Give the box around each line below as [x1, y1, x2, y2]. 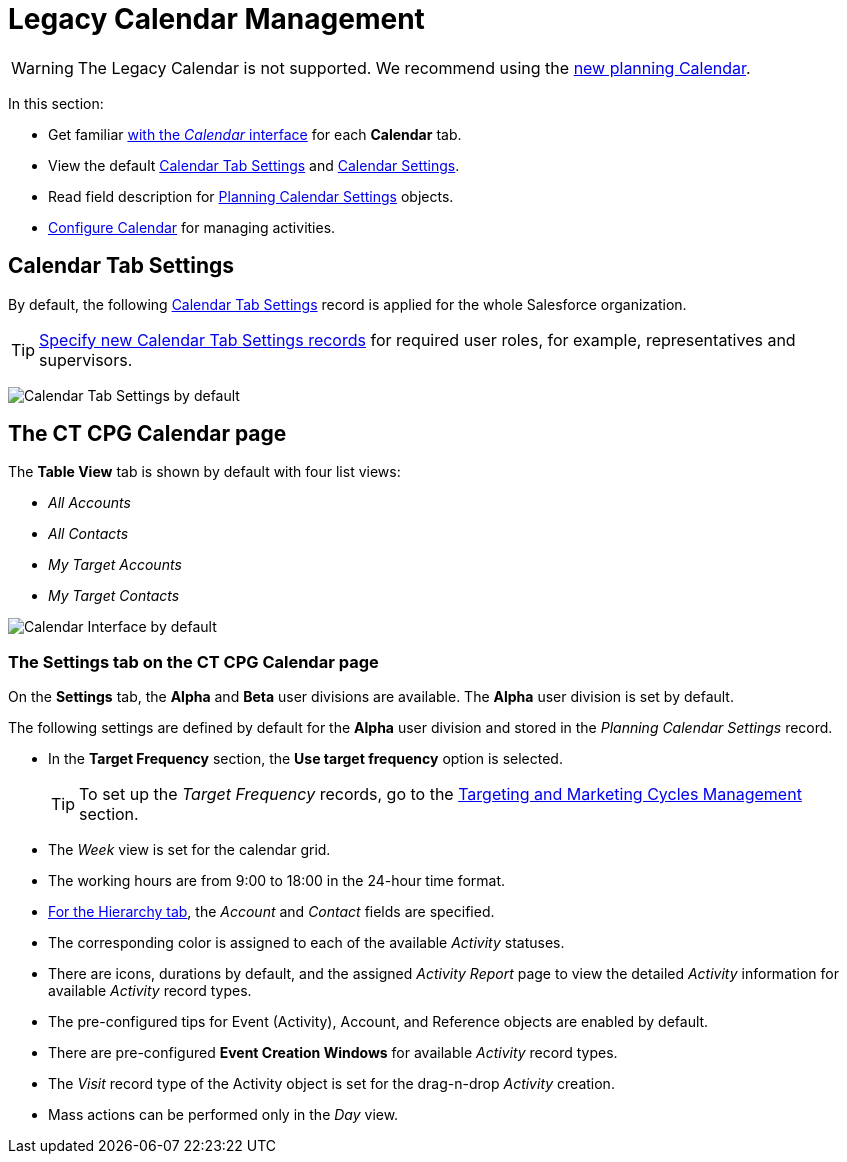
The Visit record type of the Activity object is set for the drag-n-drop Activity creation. [48, 1075, 615, 1093]
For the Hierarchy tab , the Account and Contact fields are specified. [48, 903, 495, 921]
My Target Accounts [48, 556, 182, 574]
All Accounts [48, 494, 131, 512]
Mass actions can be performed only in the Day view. [48, 1106, 399, 1124]
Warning [11, 57, 74, 78]
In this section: [8, 94, 104, 112]
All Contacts [48, 525, 129, 543]
